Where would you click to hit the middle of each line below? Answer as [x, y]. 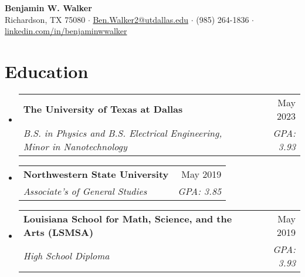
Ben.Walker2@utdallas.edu [140, 19]
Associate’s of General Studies [85, 191]
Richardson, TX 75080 [45, 19]
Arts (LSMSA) [58, 232]
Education [47, 71]
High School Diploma [66, 256]
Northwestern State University [96, 174]
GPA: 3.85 [200, 191]
